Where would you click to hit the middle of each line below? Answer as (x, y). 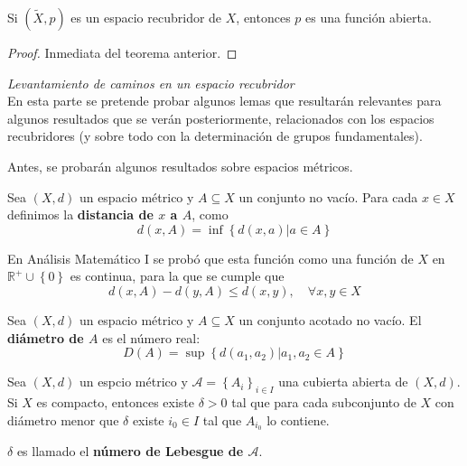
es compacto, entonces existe (115, 401)
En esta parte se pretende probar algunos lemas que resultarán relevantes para (224, 101)
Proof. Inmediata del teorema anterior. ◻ (122, 52)
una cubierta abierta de (343, 382)
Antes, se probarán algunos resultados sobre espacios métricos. (180, 166)
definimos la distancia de (80, 214)
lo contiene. (298, 419)
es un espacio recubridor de (146, 17)
